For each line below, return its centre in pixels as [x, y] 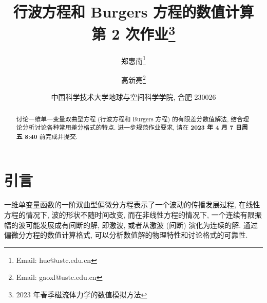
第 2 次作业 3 [133, 33]
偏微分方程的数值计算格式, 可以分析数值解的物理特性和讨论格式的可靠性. [126, 235]
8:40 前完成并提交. [51, 136]
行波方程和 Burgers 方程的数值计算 [133, 12]
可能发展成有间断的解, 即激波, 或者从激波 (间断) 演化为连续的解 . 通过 [141, 225]
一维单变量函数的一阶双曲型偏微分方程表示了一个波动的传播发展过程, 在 [125, 204]
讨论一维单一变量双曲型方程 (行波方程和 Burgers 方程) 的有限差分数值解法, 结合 [130, 119]
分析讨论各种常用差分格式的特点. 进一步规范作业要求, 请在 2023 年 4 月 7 [128, 128]
